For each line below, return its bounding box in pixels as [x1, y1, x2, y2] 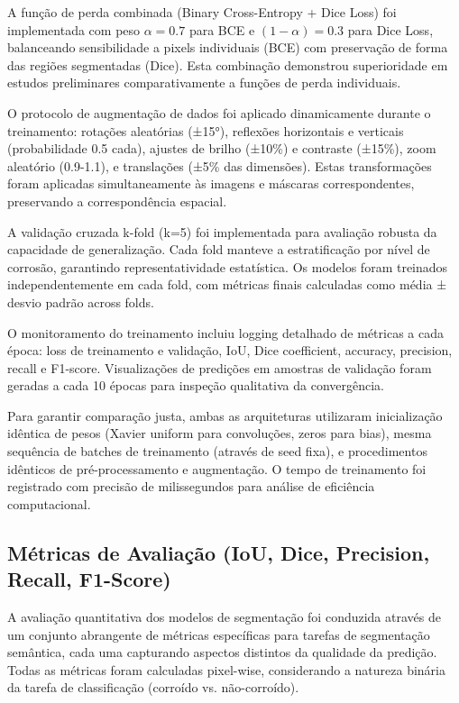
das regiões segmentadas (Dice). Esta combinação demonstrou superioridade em [7, 55, 448, 74]
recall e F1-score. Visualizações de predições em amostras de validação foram [7, 358, 432, 377]
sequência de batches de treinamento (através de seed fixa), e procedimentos [7, 442, 427, 461]
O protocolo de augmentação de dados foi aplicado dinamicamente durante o [7, 103, 431, 122]
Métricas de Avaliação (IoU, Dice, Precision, [7, 538, 430, 566]
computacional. [7, 494, 91, 513]
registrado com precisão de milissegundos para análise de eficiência [7, 477, 375, 496]
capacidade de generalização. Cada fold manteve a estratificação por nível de [7, 240, 430, 259]
